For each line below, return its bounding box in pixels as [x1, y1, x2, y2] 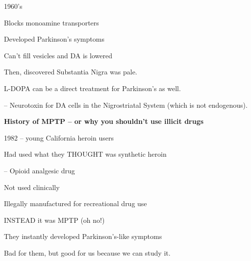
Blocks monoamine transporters [4, 17, 99, 27]
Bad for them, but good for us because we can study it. [4, 247, 171, 258]
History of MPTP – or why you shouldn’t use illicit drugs [4, 116, 204, 126]
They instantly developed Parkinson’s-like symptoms [4, 231, 162, 241]
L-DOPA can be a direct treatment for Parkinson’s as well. [4, 83, 181, 93]
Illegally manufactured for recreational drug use [4, 198, 147, 209]
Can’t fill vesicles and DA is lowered [4, 50, 112, 60]
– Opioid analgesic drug [4, 165, 75, 175]
